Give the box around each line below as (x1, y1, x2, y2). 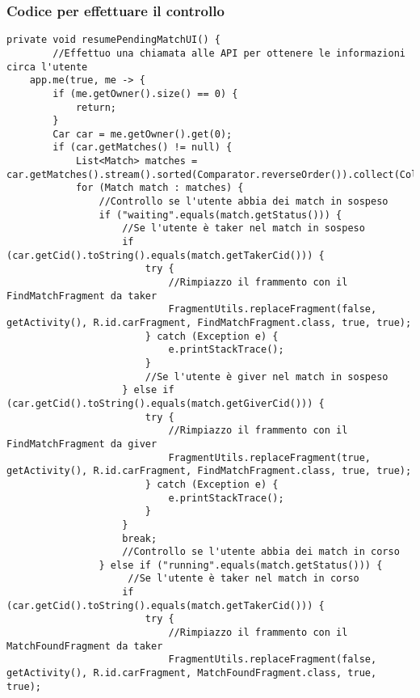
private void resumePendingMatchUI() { (6, 34, 220, 46)
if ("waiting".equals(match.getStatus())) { (99, 209, 342, 221)
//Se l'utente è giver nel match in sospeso (145, 370, 388, 383)
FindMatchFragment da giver (6, 438, 157, 450)
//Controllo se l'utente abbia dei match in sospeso (99, 196, 388, 208)
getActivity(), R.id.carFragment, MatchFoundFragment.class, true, (6, 667, 377, 679)
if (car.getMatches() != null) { (52, 142, 233, 154)
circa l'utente (6, 61, 88, 73)
